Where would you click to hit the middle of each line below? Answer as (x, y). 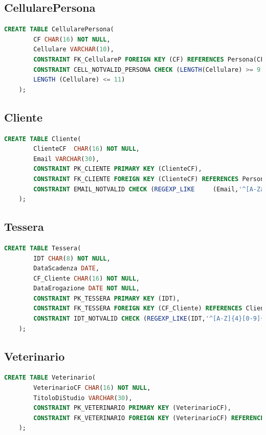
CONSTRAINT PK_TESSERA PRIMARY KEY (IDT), (107, 298)
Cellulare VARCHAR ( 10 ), (74, 50)
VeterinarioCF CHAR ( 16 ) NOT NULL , (92, 388)
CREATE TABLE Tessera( (43, 248)
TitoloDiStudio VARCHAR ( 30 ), (83, 398)
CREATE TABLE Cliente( (43, 139)
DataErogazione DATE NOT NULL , (86, 289)
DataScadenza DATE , (66, 269)
